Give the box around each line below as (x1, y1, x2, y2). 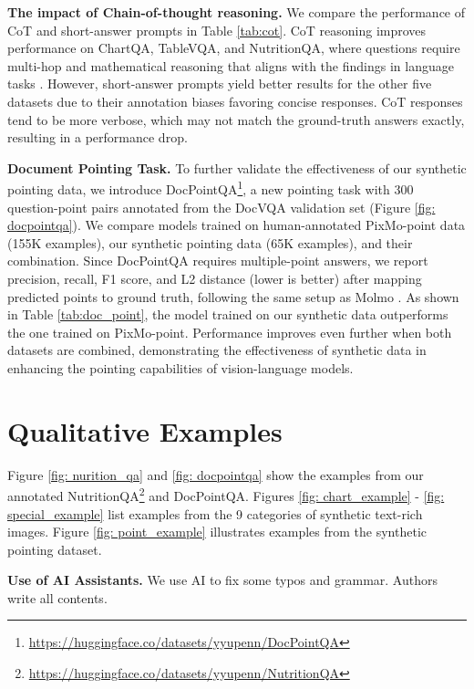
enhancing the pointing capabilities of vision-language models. (7, 358, 354, 377)
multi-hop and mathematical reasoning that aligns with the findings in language (7, 56, 454, 75)
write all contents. (7, 588, 108, 607)
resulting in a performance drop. (7, 128, 188, 147)
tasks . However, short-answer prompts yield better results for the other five (7, 74, 432, 93)
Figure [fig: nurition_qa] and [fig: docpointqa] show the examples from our (7, 465, 424, 484)
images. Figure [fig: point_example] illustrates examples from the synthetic (7, 522, 427, 541)
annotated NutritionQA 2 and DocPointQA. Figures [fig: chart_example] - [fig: (7, 484, 445, 505)
